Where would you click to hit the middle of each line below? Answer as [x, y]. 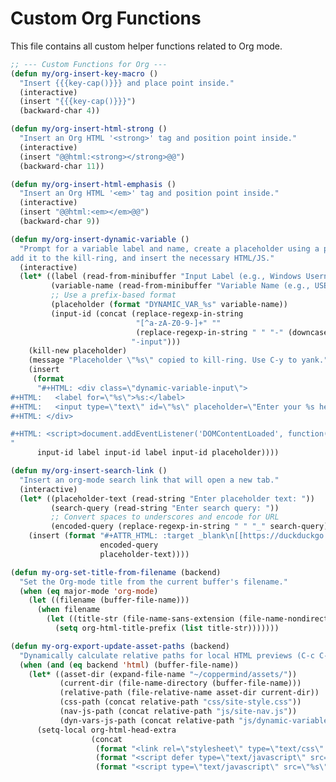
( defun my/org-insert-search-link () [89, 471]
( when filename [68, 610]
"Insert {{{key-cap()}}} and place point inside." [127, 83]
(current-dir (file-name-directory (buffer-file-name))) [180, 683]
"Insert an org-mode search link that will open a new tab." [149, 480]
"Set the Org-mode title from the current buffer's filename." [153, 582]
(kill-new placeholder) [78, 351]
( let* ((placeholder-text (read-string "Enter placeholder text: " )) [167, 498]
